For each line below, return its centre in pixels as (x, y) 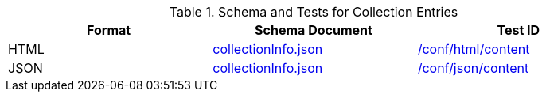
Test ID (519, 30)
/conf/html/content (474, 49)
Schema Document (314, 30)
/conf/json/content (473, 68)
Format (109, 30)
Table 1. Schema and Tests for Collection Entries (314, 12)
